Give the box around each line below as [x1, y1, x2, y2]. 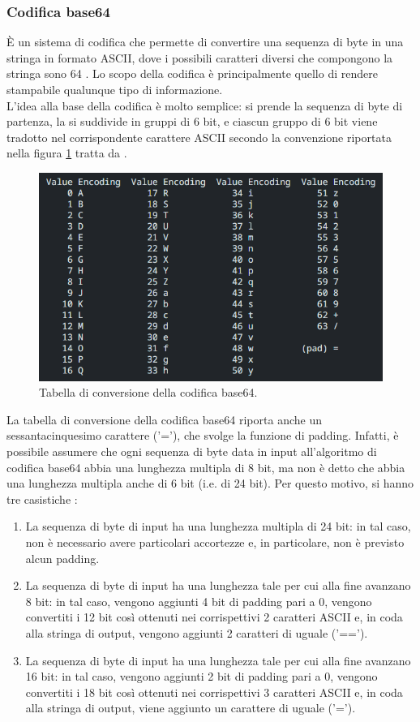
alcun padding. [25, 549, 100, 566]
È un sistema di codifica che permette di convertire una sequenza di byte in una [6, 33, 404, 50]
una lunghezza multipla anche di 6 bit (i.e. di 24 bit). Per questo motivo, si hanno [6, 475, 414, 492]
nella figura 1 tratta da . [6, 144, 127, 161]
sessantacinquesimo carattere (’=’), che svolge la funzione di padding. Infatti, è [6, 427, 399, 444]
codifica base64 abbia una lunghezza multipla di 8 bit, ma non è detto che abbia [6, 458, 405, 475]
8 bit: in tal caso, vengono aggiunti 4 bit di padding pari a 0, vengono [25, 592, 372, 609]
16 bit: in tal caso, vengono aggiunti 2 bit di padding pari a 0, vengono [25, 668, 378, 685]
